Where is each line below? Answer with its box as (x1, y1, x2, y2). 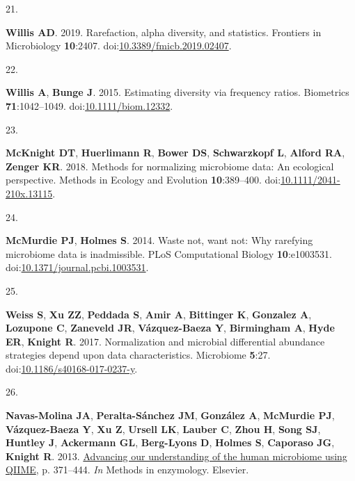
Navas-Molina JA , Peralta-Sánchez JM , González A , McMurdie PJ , (6, 408, 335, 423)
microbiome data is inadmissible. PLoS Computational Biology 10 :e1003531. (6, 246, 332, 261)
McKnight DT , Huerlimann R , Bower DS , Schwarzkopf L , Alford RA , (6, 145, 345, 160)
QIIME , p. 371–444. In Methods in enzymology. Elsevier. (6, 462, 249, 477)
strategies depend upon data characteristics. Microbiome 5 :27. (6, 348, 271, 362)
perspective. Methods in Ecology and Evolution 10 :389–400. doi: (6, 172, 281, 187)
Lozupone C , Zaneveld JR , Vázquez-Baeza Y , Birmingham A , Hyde (6, 320, 335, 335)
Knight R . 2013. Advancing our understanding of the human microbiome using (6, 448, 347, 463)
